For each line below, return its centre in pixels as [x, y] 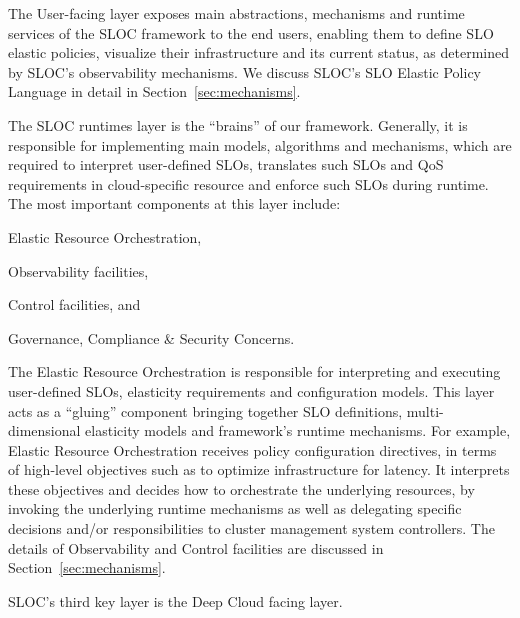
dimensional [44, 430]
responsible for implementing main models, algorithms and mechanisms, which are [260, 144]
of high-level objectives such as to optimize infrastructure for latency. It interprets [259, 469]
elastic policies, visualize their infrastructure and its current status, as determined [259, 52]
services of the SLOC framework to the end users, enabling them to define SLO [251, 32]
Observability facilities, [78, 270]
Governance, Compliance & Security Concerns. [151, 337]
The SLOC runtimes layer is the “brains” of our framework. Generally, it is [238, 124]
